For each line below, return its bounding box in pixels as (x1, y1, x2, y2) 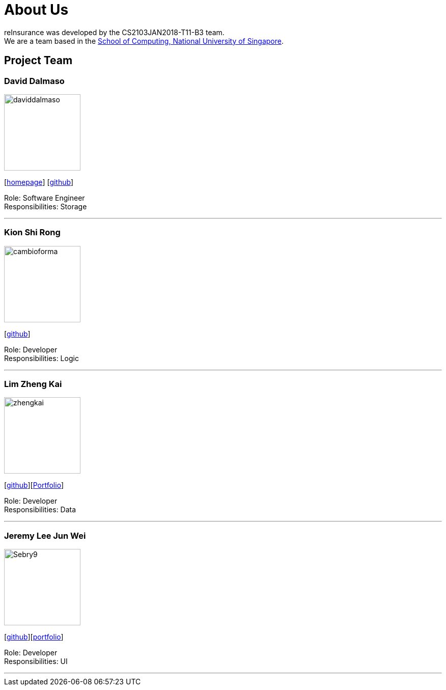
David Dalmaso (4, 75, 65, 86)
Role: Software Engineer (4, 193, 85, 202)
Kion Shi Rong (4, 227, 61, 238)
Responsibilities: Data (4, 505, 76, 514)
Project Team (4, 54, 73, 67)
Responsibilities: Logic (4, 353, 79, 363)
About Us (4, 1, 69, 18)
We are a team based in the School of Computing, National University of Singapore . (4, 36, 284, 45)
